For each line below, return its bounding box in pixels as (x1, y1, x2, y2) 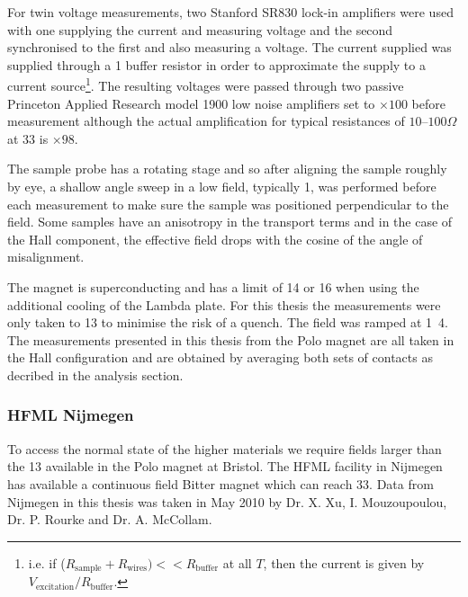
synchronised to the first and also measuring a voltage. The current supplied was (7, 38, 452, 57)
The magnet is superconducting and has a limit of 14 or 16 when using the (7, 277, 419, 296)
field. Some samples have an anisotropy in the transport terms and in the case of (7, 212, 453, 231)
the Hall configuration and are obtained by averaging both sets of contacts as (7, 348, 433, 367)
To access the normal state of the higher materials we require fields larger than (7, 439, 442, 458)
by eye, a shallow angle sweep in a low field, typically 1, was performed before (7, 177, 436, 195)
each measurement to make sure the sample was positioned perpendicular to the (7, 194, 449, 213)
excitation (35, 582, 75, 592)
